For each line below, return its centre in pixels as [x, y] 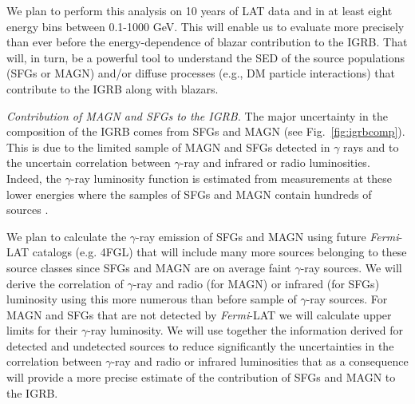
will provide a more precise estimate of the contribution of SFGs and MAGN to [201, 377]
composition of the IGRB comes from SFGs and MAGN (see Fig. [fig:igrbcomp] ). [206, 131]
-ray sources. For [347, 299]
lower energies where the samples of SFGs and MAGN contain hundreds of [189, 194]
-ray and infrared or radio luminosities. [275, 162]
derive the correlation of [65, 283]
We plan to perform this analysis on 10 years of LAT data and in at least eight [200, 10]
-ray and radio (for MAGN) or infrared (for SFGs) [256, 283]
